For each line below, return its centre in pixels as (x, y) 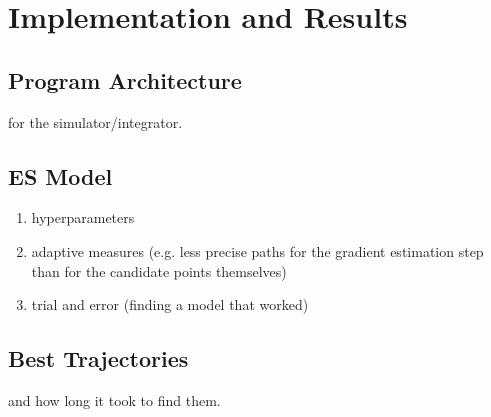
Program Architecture (125, 79)
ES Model (60, 175)
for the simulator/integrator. (95, 121)
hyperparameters (83, 217)
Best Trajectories (98, 358)
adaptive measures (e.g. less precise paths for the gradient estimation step (257, 250)
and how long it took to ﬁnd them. (114, 399)
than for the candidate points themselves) (159, 270)
